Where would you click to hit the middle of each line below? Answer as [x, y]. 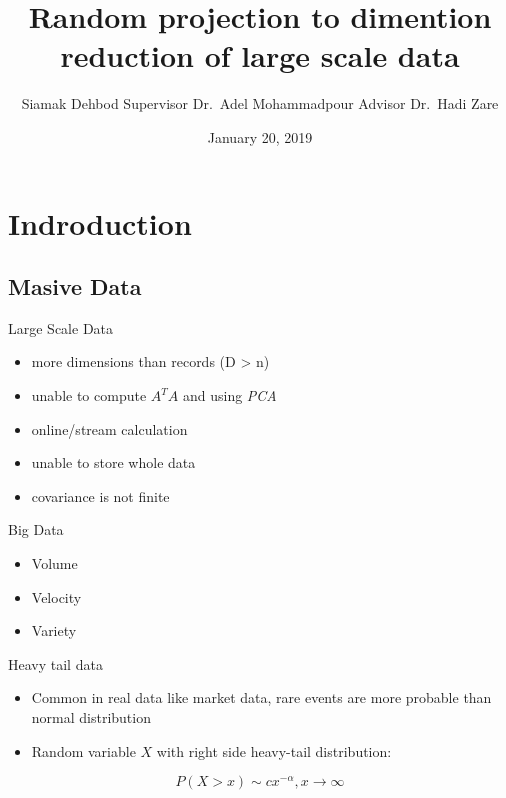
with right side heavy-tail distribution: [274, 750]
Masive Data [75, 286]
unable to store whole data [113, 462]
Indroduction [100, 222]
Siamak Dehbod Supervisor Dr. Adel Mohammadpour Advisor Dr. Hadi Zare [260, 103]
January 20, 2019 [260, 136]
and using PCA [229, 395]
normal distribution [91, 717]
